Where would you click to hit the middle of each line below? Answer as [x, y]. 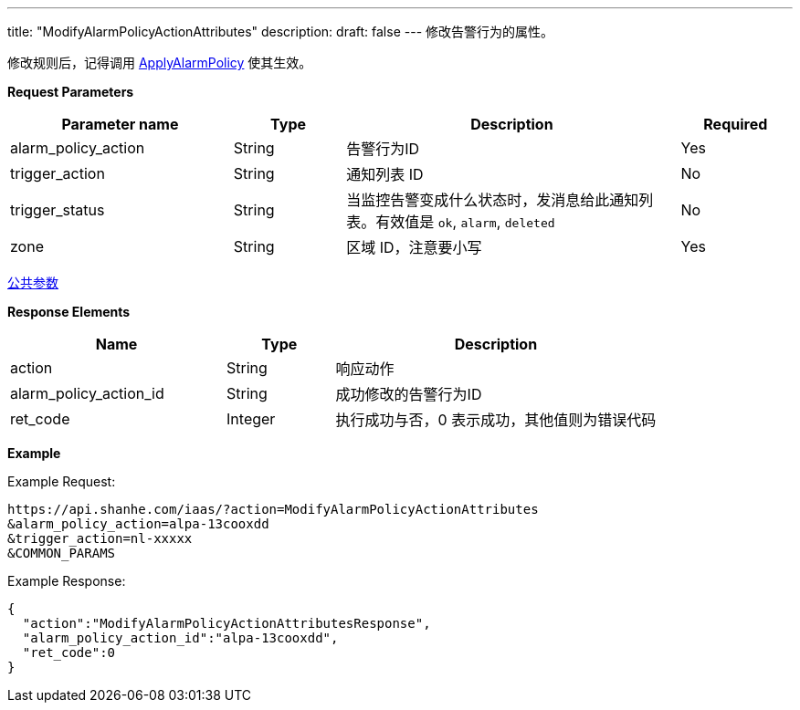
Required [736, 124]
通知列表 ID [385, 174]
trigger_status [58, 210]
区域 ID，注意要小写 [414, 247]
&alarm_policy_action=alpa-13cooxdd [138, 524]
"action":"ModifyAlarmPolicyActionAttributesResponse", [226, 623]
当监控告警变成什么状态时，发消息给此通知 [493, 200]
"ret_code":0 [69, 653]
